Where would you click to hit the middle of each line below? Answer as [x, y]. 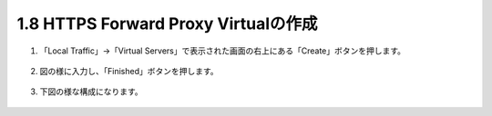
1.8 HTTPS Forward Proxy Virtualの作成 [167, 24]
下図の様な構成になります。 [91, 92]
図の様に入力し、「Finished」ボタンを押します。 [129, 71]
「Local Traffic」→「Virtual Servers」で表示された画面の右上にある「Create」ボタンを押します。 [222, 51]
